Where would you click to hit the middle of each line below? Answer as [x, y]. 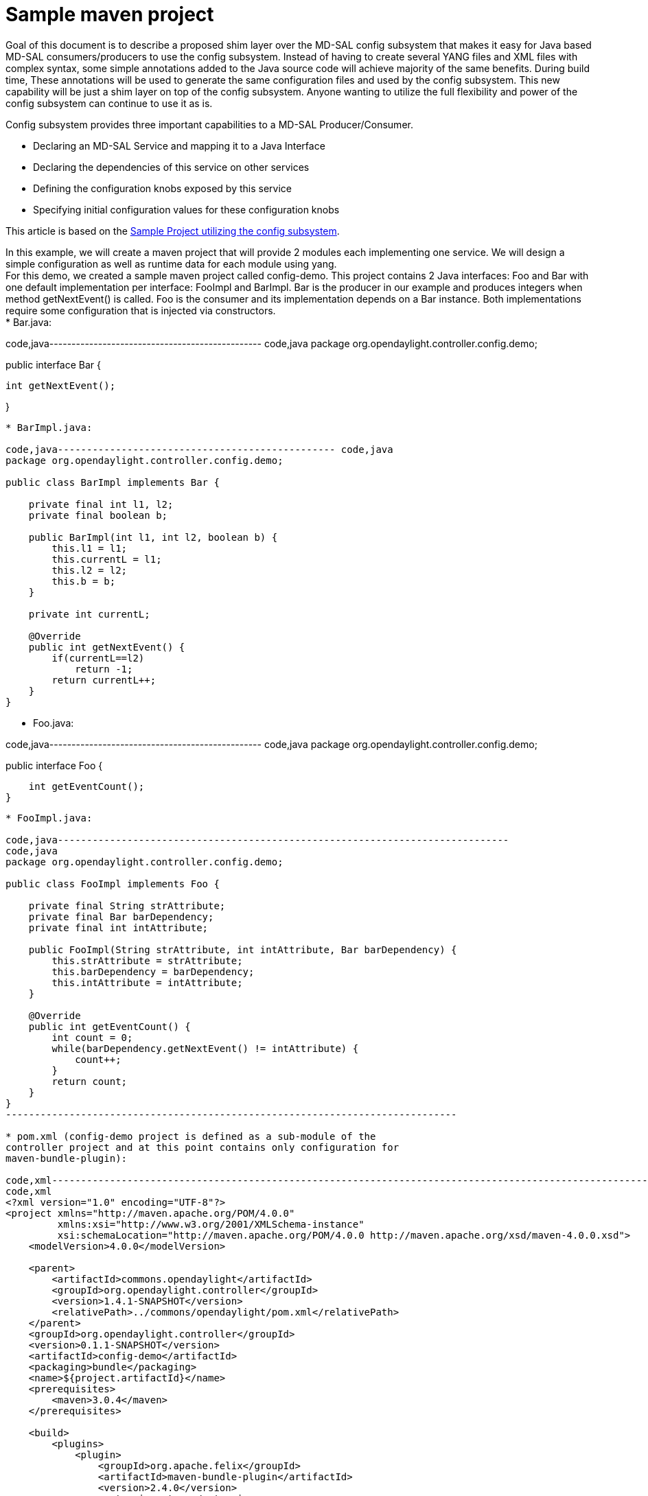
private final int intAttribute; [118, 927]
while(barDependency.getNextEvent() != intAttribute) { [205, 1048]
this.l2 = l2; [90, 570]
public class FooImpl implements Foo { [113, 884]
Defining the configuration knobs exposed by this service [162, 188]
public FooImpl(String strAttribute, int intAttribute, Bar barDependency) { [243, 949]
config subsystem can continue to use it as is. [109, 103]
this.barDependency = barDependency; [153, 971]
